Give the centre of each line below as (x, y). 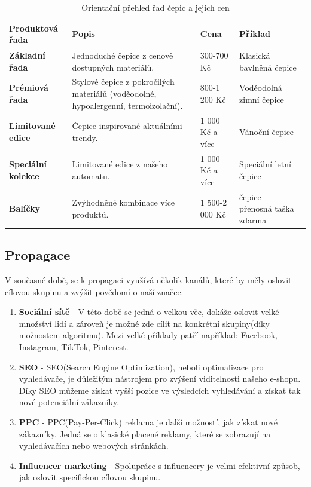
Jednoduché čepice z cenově (123, 55)
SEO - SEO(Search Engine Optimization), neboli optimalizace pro (141, 367)
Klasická (255, 55)
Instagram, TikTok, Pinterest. (74, 347)
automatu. (91, 175)
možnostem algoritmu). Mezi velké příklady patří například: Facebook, (148, 335)
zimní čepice (262, 99)
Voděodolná (261, 88)
